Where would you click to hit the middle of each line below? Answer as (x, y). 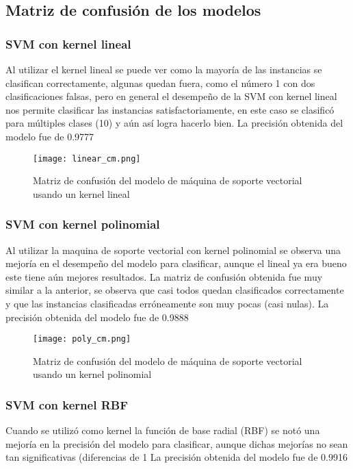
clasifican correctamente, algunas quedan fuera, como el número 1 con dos (160, 83)
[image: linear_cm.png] (87, 159)
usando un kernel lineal (81, 193)
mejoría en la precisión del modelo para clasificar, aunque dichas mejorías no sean (177, 443)
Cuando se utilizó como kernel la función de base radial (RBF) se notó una (163, 430)
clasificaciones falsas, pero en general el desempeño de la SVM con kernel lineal (171, 96)
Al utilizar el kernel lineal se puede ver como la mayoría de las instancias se (164, 69)
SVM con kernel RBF (67, 404)
